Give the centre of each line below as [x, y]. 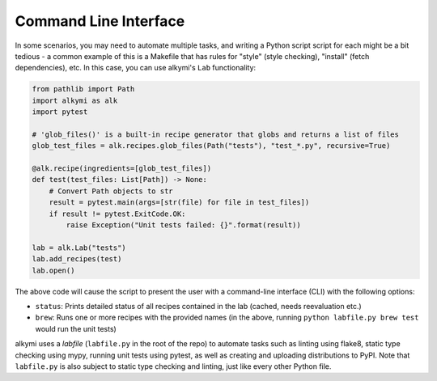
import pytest [60, 112]
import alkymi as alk [75, 100]
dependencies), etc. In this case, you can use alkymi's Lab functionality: [136, 68]
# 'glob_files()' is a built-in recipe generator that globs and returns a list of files [216, 134]
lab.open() [53, 270]
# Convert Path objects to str [111, 191]
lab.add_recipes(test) [77, 259]
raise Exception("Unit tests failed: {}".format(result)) [183, 225]
